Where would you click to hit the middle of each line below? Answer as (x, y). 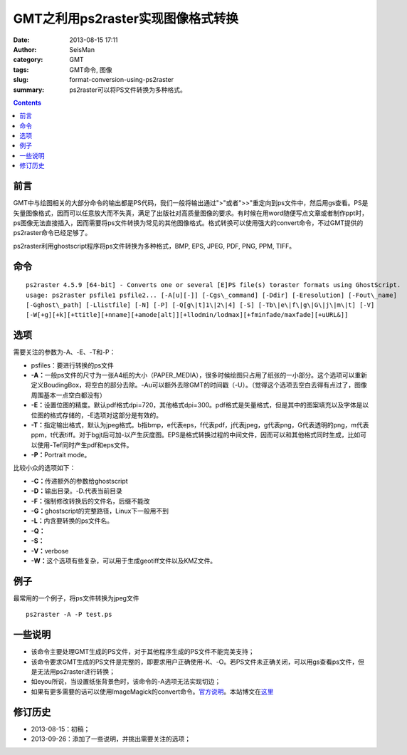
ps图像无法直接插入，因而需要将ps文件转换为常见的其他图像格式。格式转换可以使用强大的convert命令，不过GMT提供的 (188, 223)
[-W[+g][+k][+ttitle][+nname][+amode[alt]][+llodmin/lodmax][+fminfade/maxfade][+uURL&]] (187, 315)
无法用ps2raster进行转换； (76, 671)
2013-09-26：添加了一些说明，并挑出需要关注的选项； (111, 739)
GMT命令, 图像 (91, 69)
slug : (21, 80)
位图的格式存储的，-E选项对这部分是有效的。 (97, 415)
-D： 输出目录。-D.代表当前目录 (76, 491)
